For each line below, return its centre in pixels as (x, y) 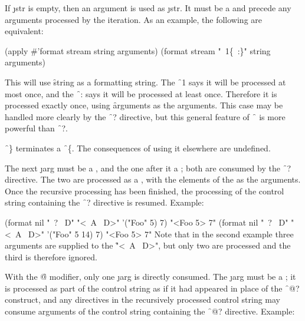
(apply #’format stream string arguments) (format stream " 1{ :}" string (138, 50)
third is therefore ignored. (51, 257)
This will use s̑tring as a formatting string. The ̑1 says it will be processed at (145, 82)
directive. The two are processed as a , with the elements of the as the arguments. (153, 179)
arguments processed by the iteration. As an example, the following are (134, 19)
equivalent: (24, 31)
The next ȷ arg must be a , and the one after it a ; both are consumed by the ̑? (148, 168)
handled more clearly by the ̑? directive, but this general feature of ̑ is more (145, 116)
